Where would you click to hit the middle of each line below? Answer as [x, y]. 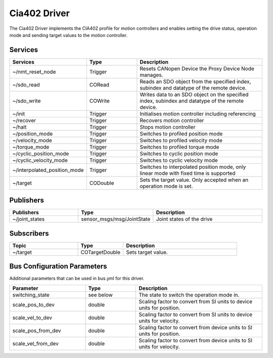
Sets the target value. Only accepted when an [194, 180]
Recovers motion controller [172, 120]
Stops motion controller [168, 127]
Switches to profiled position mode [181, 133]
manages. [152, 75]
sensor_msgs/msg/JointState [116, 219]
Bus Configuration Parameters [58, 266]
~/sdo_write [27, 101]
